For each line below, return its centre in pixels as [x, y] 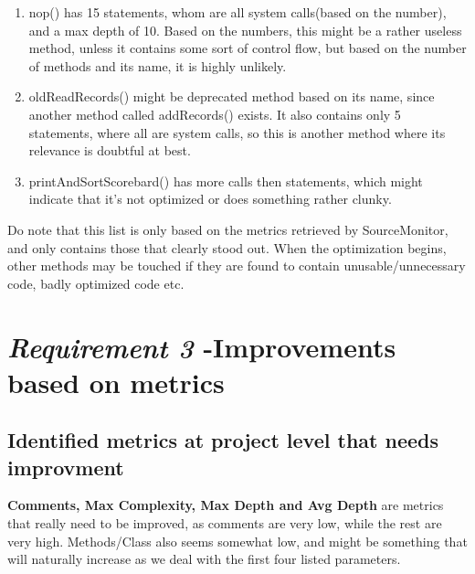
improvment [66, 467]
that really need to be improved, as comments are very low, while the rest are [225, 523]
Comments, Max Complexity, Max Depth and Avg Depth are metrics [226, 505]
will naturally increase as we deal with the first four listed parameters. [204, 559]
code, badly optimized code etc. [96, 283]
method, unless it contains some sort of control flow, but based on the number [248, 48]
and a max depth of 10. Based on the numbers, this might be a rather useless [245, 30]
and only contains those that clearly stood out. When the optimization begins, [227, 247]
